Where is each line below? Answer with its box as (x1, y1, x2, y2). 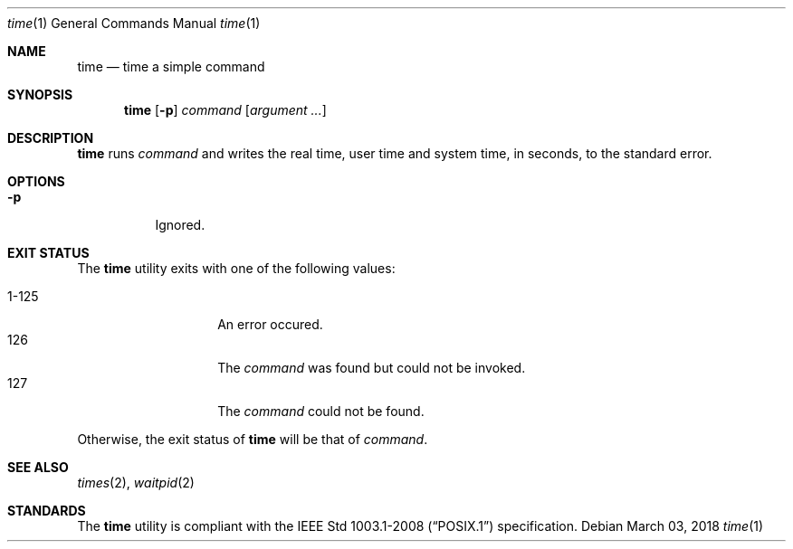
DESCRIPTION (7, 130, 94, 146)
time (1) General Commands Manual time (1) (7, 15, 261, 31)
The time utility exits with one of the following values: (77, 260, 396, 276)
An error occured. (217, 317, 323, 332)
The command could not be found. (217, 403, 425, 419)
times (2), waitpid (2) (77, 475, 195, 490)
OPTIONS (7, 174, 65, 189)
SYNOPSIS (7, 87, 73, 102)
